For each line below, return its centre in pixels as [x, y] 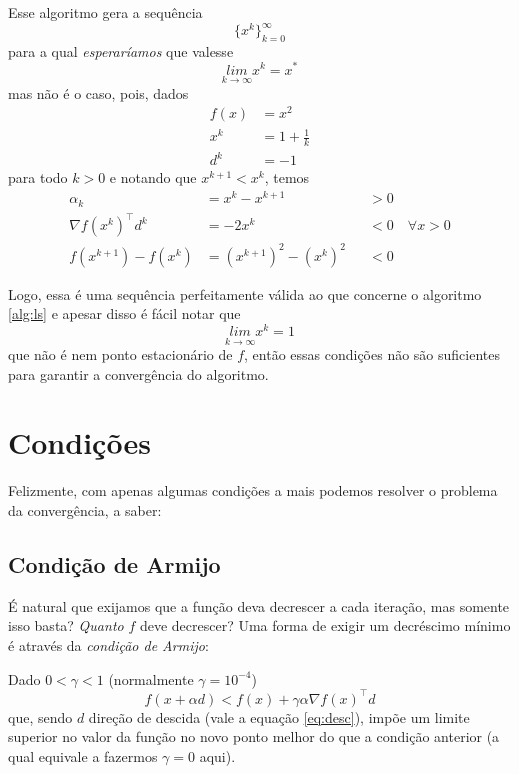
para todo [38, 177]
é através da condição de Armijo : [108, 644]
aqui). [217, 755]
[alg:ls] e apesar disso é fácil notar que [124, 313]
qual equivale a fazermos [83, 755]
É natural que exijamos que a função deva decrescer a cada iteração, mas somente [259, 605]
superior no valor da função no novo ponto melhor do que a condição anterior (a [254, 736]
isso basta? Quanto [66, 625]
